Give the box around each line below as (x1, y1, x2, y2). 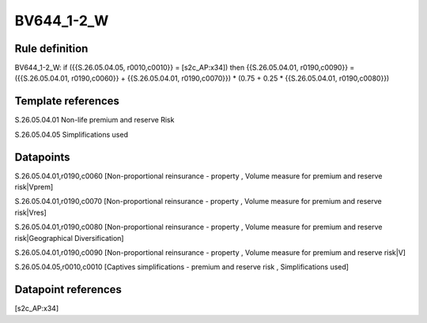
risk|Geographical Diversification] (14, 233, 124, 242)
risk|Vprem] (14, 182, 54, 192)
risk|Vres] (14, 208, 47, 217)
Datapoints (14, 150, 70, 163)
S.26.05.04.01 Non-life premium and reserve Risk (14, 115, 175, 125)
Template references (14, 95, 120, 108)
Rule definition (14, 42, 89, 55)
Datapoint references (14, 283, 123, 296)
